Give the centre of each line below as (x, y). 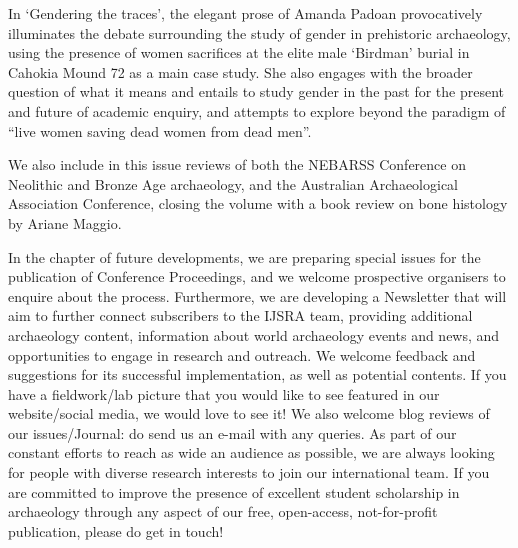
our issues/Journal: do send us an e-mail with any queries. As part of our (232, 432)
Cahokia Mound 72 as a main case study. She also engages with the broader (240, 71)
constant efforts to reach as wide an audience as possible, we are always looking (251, 452)
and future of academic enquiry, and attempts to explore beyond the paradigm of (257, 110)
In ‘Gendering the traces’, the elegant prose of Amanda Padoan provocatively (245, 13)
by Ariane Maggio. (65, 222)
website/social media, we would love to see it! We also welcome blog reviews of (249, 413)
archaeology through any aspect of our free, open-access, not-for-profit (223, 511)
